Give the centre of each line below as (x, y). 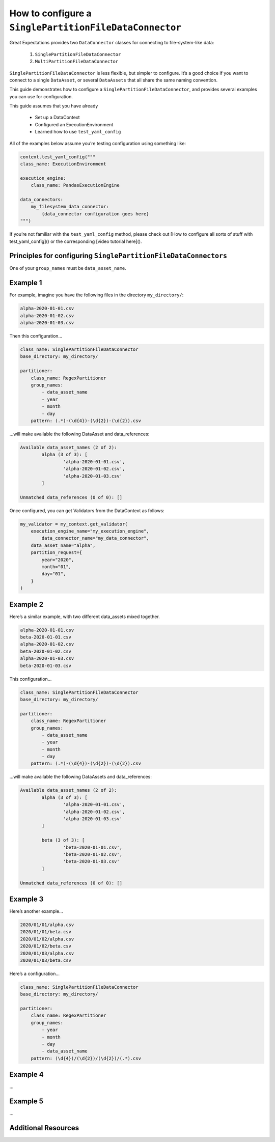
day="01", (54, 574)
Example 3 (26, 899)
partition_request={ (57, 553)
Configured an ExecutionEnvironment (74, 124)
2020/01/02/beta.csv (46, 946)
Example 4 (26, 1075)
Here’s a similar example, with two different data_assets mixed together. (85, 617)
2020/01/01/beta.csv (46, 932)
